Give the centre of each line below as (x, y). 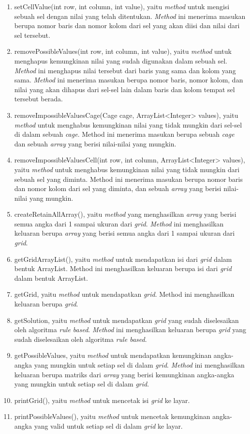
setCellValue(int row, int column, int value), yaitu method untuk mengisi (122, 6)
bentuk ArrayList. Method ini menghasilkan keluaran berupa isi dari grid (123, 268)
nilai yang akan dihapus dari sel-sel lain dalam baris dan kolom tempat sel (125, 89)
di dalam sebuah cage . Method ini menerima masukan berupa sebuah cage (124, 134)
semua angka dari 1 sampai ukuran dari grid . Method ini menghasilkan (119, 223)
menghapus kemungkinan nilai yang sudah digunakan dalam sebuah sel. (121, 60)
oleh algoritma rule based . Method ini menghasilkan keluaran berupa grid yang (130, 330)
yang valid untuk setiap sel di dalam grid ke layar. (108, 426)
